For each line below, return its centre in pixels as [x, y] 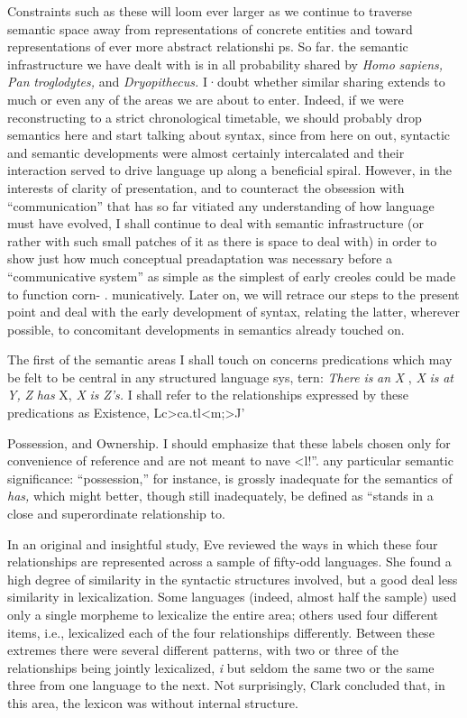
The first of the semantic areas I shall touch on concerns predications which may [230, 359]
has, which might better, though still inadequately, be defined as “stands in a [220, 496]
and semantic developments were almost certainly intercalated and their [206, 152]
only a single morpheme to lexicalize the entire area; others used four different [223, 614]
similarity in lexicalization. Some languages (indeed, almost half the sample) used [232, 597]
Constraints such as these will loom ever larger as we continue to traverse [210, 11]
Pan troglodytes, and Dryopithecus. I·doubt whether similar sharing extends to [226, 82]
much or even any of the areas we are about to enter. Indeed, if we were [206, 99]
